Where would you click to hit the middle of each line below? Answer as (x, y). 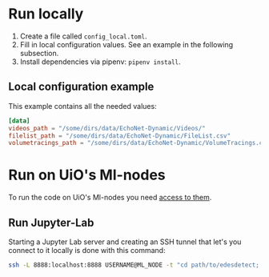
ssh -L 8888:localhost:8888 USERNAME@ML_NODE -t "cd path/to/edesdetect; (134, 265)
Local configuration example (81, 87)
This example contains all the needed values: (83, 106)
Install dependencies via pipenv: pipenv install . (100, 62)
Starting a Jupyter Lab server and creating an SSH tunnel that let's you (125, 242)
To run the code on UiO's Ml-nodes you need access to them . (110, 198)
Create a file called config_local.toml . (83, 36)
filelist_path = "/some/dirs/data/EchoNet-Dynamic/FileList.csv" (119, 136)
